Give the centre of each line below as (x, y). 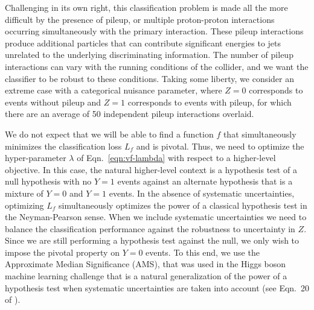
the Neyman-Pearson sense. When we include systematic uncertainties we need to (156, 217)
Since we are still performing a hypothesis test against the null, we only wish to (152, 240)
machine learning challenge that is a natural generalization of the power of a (146, 276)
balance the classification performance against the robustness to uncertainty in (150, 228)
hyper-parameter (36, 158)
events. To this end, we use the (203, 252)
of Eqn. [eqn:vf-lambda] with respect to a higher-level (176, 158)
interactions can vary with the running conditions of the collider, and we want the (157, 66)
